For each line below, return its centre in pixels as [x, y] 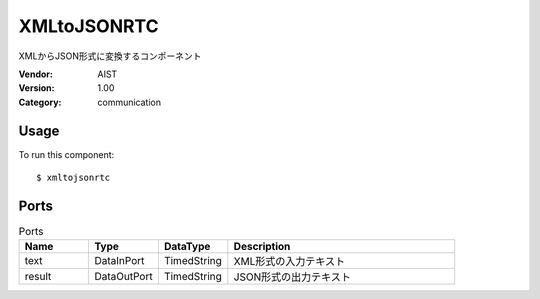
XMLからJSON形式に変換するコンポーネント [110, 56]
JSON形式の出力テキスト [292, 277]
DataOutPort [124, 277]
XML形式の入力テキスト [289, 262]
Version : [36, 88]
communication [129, 102]
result [38, 277]
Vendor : [36, 74]
